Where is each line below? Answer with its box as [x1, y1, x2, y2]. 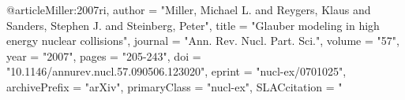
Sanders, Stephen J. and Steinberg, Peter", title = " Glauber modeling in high [6, 17, 380, 33]
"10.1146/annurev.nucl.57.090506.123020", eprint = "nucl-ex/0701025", [6, 63, 347, 80]
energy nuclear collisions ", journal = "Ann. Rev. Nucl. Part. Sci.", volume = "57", [6, 32, 399, 49]
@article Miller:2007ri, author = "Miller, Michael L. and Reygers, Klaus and [6, 2, 371, 17]
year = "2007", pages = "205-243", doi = [6, 47, 201, 64]
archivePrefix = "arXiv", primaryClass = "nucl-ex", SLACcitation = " [6, 78, 343, 94]
